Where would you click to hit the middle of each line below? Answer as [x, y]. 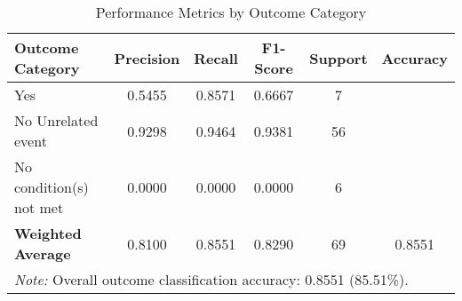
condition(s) [52, 187]
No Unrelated [56, 120]
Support [339, 58]
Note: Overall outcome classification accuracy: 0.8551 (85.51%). [211, 279]
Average [43, 253]
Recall [216, 58]
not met [39, 207]
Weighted [48, 233]
